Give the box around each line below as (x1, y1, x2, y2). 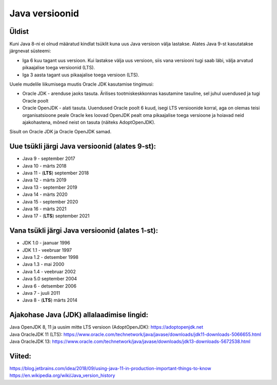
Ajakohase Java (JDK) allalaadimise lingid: (9, 311, 149, 319)
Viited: (9, 352, 32, 360)
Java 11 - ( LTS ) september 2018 (22, 170, 89, 176)
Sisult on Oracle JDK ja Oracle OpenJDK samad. (9, 129, 112, 135)
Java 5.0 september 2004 (22, 276, 77, 282)
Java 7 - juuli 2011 (22, 290, 60, 296)
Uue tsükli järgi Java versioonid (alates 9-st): (9, 142, 156, 151)
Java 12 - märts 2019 (22, 177, 67, 183)
